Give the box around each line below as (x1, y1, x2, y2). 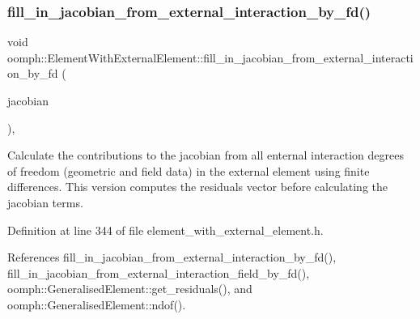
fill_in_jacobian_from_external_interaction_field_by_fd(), (7, 264, 310, 281)
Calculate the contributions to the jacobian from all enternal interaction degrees (7, 147, 404, 164)
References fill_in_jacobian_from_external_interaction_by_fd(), (7, 249, 337, 266)
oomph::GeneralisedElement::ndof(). (7, 296, 186, 313)
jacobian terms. (7, 194, 83, 211)
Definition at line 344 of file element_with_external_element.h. (7, 221, 324, 238)
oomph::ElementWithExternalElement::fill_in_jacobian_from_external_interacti (7, 49, 414, 66)
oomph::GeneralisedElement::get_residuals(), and (7, 280, 252, 297)
